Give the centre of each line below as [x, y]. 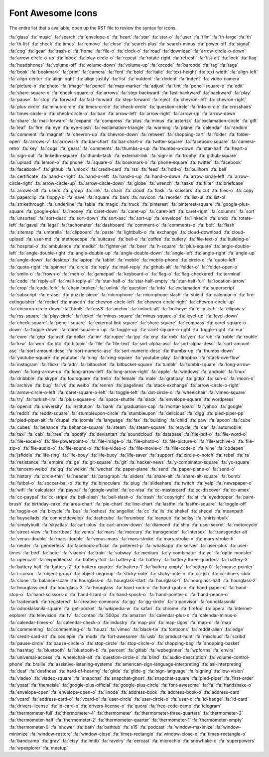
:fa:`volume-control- [229, 657]
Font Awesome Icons [53, 13]
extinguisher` [23, 302]
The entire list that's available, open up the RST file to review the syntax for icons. [93, 28]
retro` [15, 148]
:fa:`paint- [245, 497]
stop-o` [17, 595]
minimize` [19, 734]
